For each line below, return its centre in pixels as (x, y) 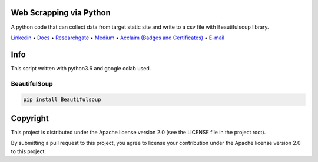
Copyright (30, 118)
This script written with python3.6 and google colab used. (81, 68)
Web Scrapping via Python (61, 13)
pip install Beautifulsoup (62, 99)
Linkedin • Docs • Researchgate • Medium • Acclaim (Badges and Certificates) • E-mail (118, 38)
